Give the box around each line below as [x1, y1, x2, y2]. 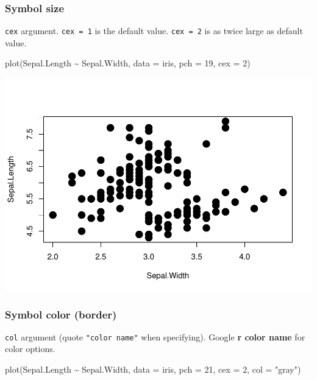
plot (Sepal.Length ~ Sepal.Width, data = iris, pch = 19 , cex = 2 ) [5, 57, 251, 69]
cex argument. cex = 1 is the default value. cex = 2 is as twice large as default [5, 24, 303, 37]
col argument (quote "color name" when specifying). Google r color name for [5, 330, 305, 343]
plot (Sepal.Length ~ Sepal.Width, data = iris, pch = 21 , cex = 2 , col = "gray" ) [5, 363, 301, 376]
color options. [5, 342, 55, 355]
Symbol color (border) [5, 306, 117, 322]
